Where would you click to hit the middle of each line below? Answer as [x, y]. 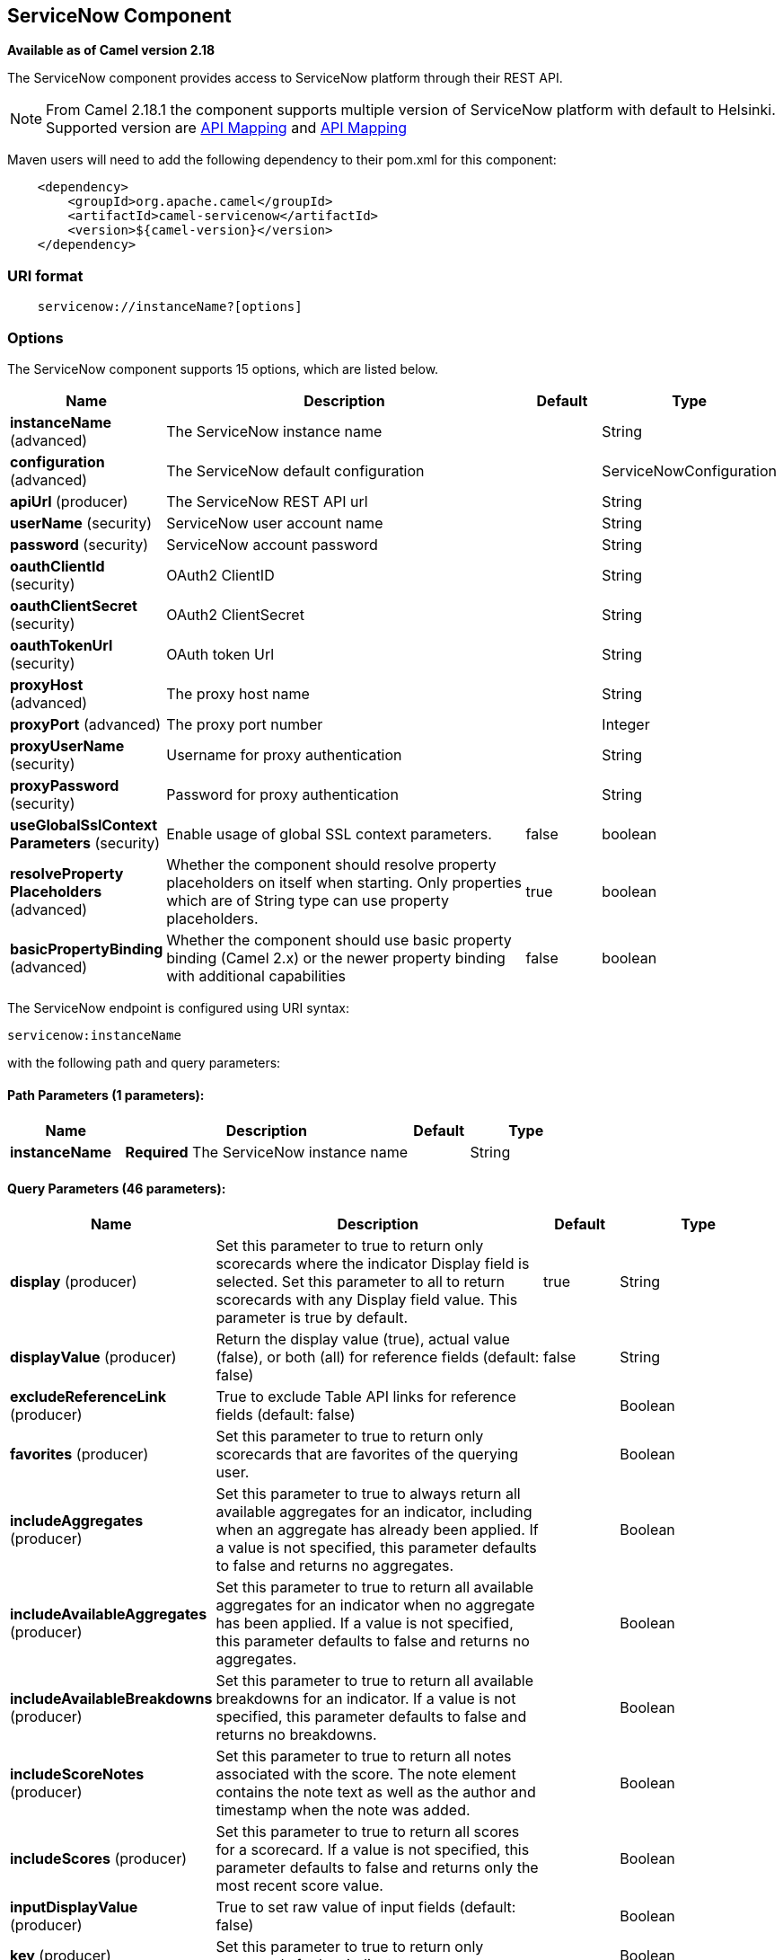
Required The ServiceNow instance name [267, 1153]
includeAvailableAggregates [109, 1614]
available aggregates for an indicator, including [374, 1512]
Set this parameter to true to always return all [368, 1494]
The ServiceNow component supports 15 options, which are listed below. [223, 368]
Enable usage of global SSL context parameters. [329, 834]
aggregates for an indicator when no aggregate [375, 1605]
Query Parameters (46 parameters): [117, 1188]
